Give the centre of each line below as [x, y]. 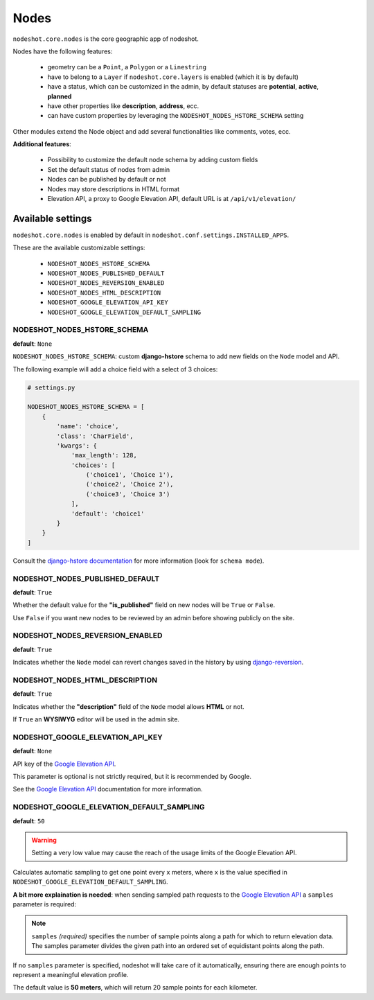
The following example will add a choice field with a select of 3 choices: [115, 369]
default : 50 [29, 821]
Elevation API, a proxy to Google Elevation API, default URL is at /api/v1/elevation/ [172, 199]
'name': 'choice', [88, 427]
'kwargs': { [77, 446]
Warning [44, 840]
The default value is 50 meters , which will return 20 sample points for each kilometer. [135, 988]
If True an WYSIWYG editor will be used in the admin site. [96, 719]
